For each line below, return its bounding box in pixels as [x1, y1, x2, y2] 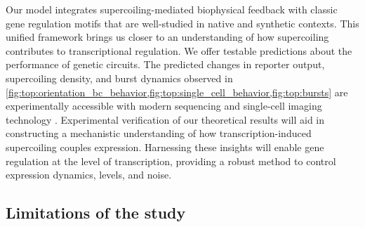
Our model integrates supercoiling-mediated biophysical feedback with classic [6, 2, 338, 16]
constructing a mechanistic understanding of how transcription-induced [6, 126, 312, 141]
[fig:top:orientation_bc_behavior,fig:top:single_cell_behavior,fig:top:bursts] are [6, 84, 348, 99]
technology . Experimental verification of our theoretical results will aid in [6, 112, 325, 127]
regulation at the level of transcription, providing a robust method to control [6, 153, 336, 168]
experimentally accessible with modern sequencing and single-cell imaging [6, 98, 322, 113]
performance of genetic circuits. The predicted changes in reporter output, [6, 57, 325, 72]
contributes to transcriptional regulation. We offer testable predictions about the [6, 43, 352, 58]
